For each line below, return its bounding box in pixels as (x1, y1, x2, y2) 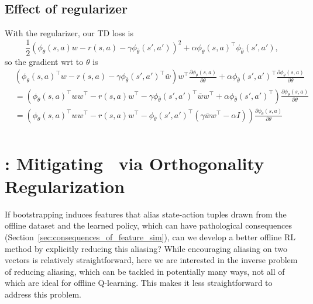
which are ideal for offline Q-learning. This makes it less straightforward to (5, 277, 273, 289)
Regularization (5, 174, 125, 198)
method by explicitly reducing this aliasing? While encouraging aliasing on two (5, 242, 287, 254)
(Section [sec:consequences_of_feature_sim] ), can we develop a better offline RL (5, 231, 295, 243)
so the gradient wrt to (5, 55, 84, 67)
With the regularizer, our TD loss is (5, 27, 133, 39)
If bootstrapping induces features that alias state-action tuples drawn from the (5, 208, 287, 220)
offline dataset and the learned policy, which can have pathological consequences (5, 219, 293, 232)
